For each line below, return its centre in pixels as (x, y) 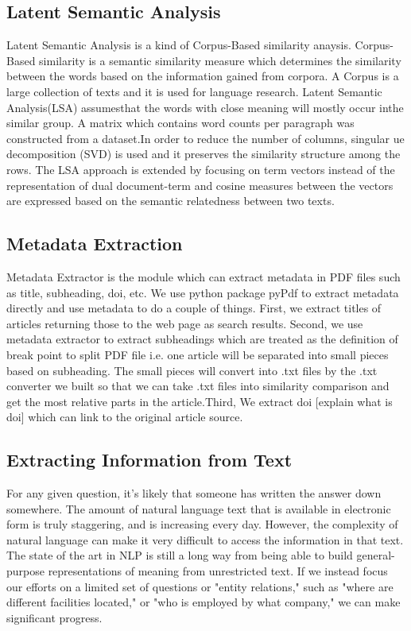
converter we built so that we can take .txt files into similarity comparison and (198, 386)
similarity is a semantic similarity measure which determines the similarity (220, 60)
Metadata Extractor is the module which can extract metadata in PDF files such (204, 276)
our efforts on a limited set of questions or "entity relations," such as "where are (200, 586)
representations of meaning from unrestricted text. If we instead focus (218, 571)
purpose (25, 571)
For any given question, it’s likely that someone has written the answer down (194, 493)
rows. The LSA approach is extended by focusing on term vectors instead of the (201, 169)
